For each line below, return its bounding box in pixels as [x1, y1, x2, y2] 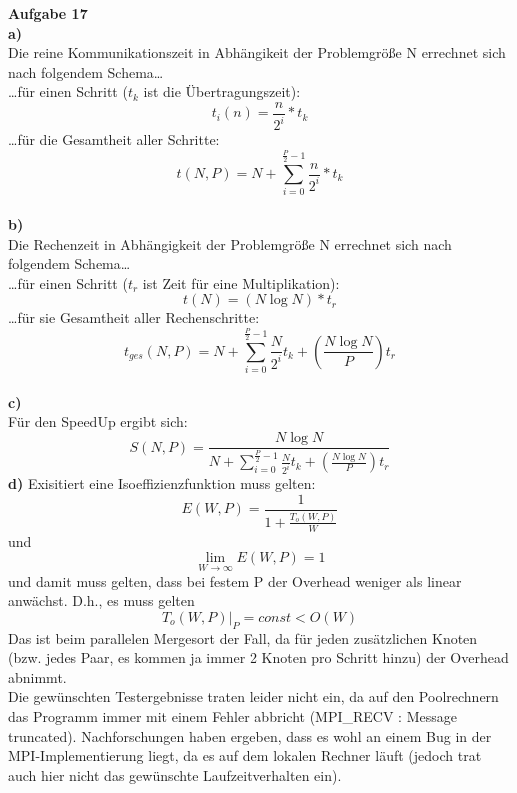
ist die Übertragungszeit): [143, 81, 301, 102]
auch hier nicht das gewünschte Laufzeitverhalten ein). [8, 764, 342, 785]
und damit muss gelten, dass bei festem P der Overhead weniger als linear [8, 570, 462, 591]
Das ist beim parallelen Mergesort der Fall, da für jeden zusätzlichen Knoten [8, 627, 478, 648]
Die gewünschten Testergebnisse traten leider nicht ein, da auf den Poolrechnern [8, 686, 499, 707]
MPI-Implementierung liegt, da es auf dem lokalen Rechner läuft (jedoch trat [8, 745, 482, 766]
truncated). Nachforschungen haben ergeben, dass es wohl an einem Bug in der [8, 725, 492, 746]
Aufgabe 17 [8, 3, 88, 23]
